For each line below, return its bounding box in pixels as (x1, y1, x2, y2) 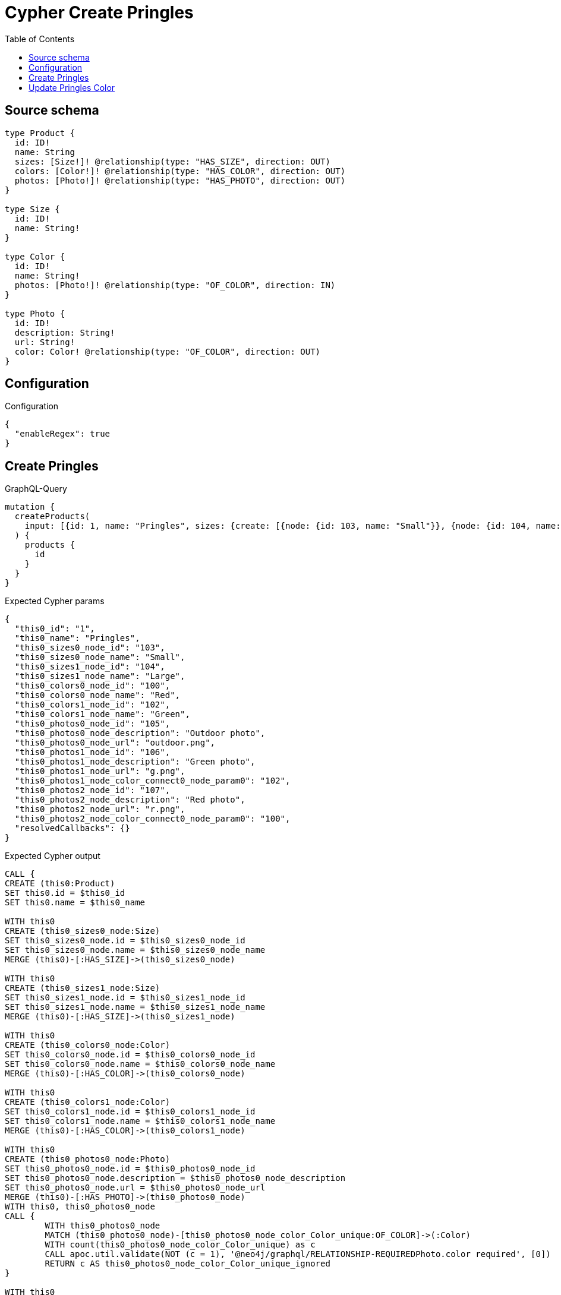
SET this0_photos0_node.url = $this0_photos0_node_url (5, 1183, 266, 1193)
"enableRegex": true (14, 429, 111, 439)
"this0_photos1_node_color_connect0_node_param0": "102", (14, 776, 291, 786)
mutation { (5, 502, 55, 512)
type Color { (5, 251, 65, 261)
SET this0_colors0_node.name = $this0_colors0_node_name (5, 1059, 276, 1069)
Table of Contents (5, 33, 75, 44)
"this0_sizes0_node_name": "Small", (14, 652, 185, 662)
